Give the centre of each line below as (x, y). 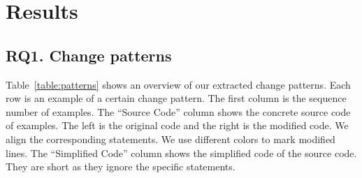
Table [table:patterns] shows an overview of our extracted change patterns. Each (178, 84)
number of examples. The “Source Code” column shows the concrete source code (178, 111)
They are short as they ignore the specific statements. (121, 166)
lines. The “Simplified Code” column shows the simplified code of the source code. (181, 153)
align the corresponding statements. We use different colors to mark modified (171, 139)
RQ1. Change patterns (89, 55)
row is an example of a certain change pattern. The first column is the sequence (176, 98)
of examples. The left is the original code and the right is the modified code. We (177, 125)
